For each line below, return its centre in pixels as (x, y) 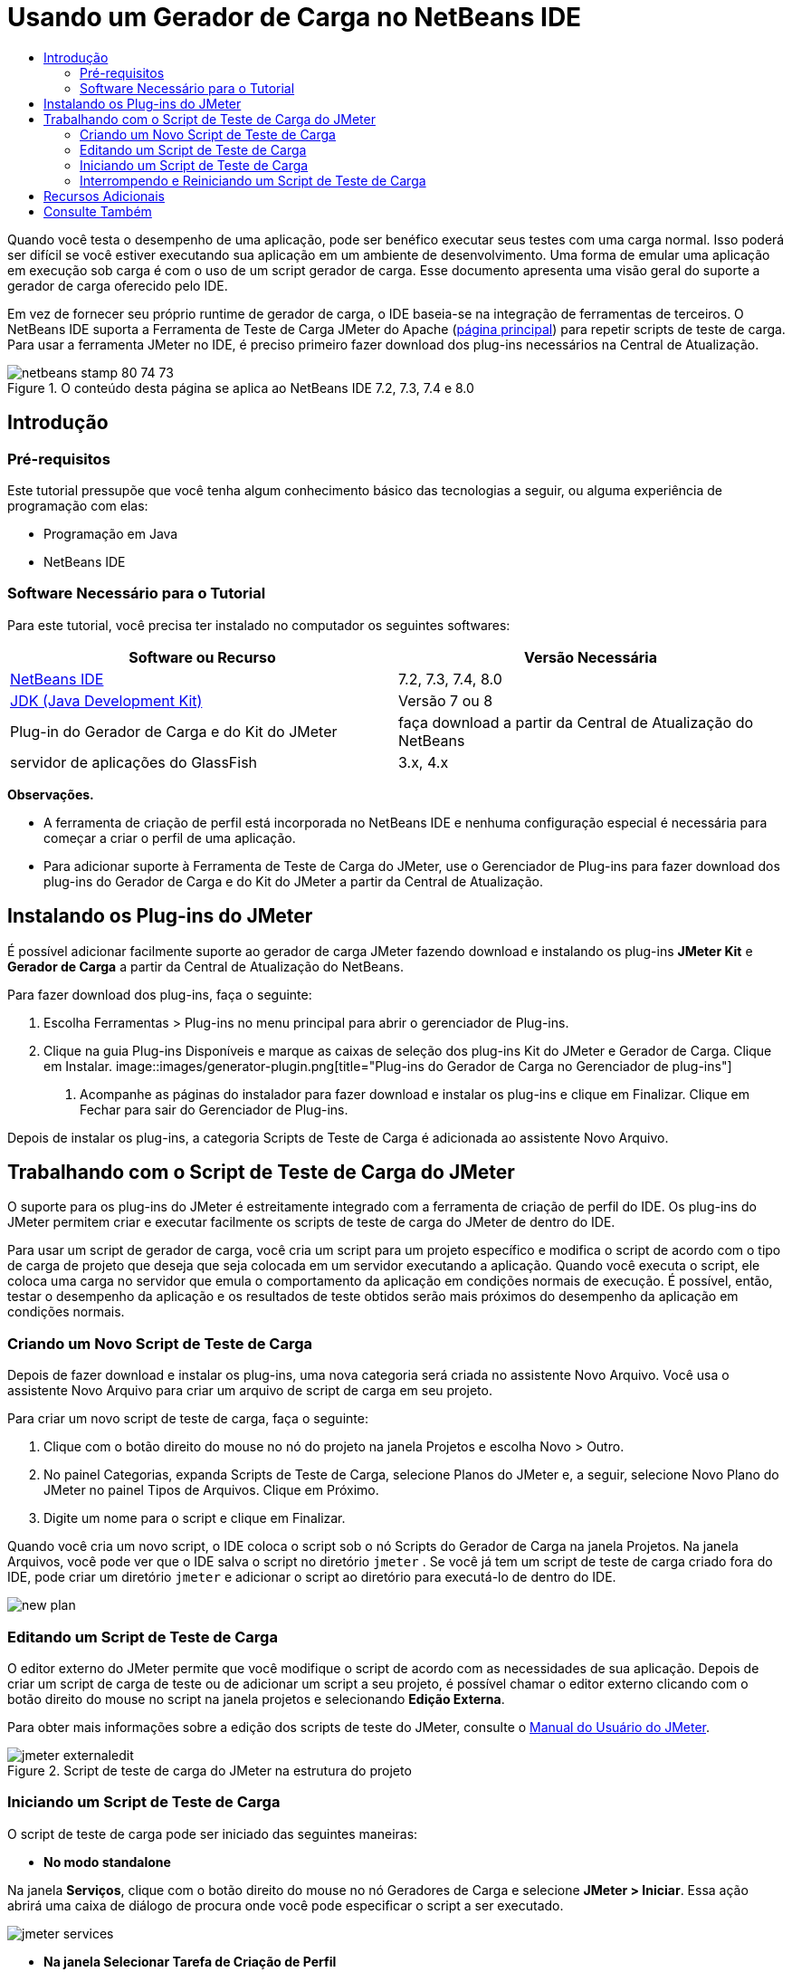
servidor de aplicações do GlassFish (134, 762)
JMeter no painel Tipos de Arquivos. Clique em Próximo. (211, 1490)
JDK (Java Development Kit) (106, 700)
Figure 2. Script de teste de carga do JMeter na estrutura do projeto (210, 1770)
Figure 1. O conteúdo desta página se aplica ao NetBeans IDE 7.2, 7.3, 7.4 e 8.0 (241, 388)
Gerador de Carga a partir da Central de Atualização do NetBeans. (205, 966)
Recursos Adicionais (104, 196)
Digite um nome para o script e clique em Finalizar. (195, 1518)
